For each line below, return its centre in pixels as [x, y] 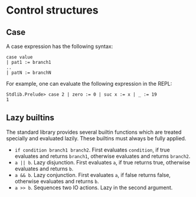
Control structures [52, 10]
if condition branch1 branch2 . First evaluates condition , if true [92, 150]
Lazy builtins [30, 118]
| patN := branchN [29, 73]
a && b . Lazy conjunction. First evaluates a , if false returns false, [93, 175]
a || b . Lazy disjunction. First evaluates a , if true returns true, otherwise [102, 162]
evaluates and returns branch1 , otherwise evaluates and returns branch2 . [102, 156]
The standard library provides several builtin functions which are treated [94, 132]
